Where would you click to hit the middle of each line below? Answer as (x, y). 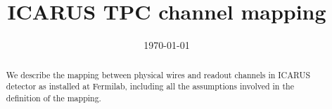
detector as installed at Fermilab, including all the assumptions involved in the (150, 86)
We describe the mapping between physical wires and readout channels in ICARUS (158, 74)
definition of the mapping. (53, 97)
